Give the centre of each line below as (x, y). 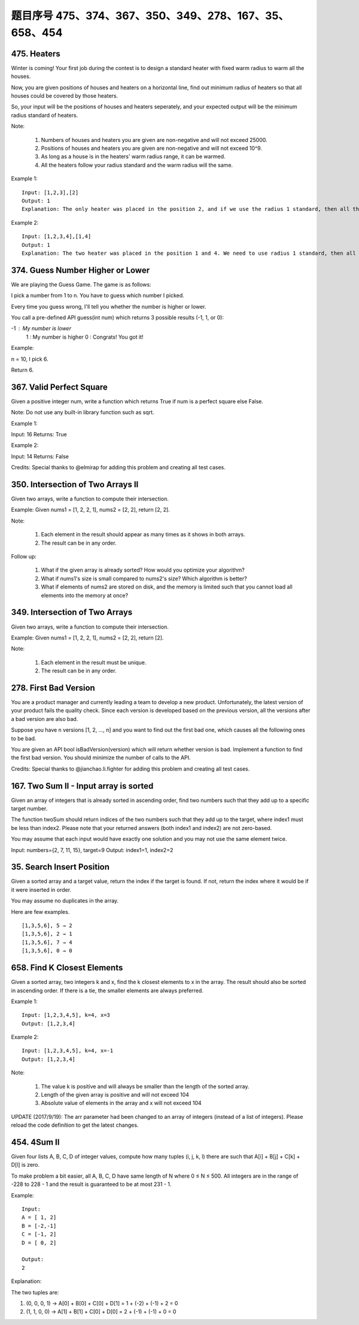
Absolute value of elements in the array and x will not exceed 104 (121, 1103)
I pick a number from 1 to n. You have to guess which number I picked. (98, 295)
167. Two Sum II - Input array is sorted (82, 786)
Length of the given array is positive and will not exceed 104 (115, 1095)
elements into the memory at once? (85, 595)
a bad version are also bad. (45, 719)
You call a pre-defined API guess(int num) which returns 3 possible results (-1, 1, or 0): (118, 317)
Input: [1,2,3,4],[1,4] (57, 236)
